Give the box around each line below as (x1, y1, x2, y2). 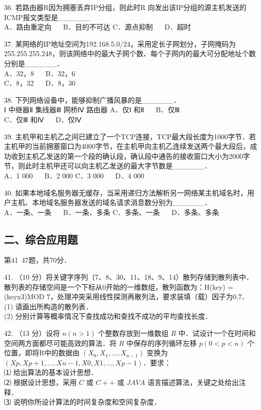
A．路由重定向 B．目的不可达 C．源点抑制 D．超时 (4, 22, 191, 32)
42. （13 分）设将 (4, 328, 60, 338)
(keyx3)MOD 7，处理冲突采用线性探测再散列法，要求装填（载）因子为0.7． (4, 291, 249, 302)
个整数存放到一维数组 (98, 328, 169, 338)
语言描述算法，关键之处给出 (147, 377, 239, 387)
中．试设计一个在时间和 (178, 328, 256, 338)
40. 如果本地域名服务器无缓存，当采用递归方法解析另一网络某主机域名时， (4, 187, 247, 197)
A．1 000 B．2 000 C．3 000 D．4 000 (4, 170, 145, 180)
